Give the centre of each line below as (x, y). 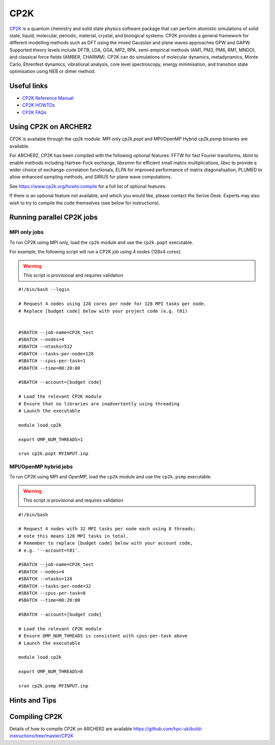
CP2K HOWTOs (39, 105)
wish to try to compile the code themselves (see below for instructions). (85, 203)
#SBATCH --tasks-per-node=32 (55, 586)
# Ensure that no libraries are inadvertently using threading (99, 404)
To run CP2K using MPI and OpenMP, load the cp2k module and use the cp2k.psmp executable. (111, 477)
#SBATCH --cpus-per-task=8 (52, 593)
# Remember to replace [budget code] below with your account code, (106, 543)
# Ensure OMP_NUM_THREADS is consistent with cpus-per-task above (103, 636)
